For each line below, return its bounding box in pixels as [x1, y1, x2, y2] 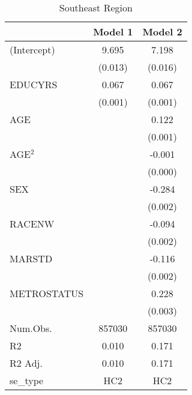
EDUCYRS [10, 77, 58, 91]
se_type [10, 373, 44, 387]
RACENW [10, 217, 55, 231]
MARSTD [10, 252, 53, 265]
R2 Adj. [10, 356, 43, 370]
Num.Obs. [10, 321, 52, 335]
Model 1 [93, 25, 133, 38]
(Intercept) [10, 43, 55, 56]
